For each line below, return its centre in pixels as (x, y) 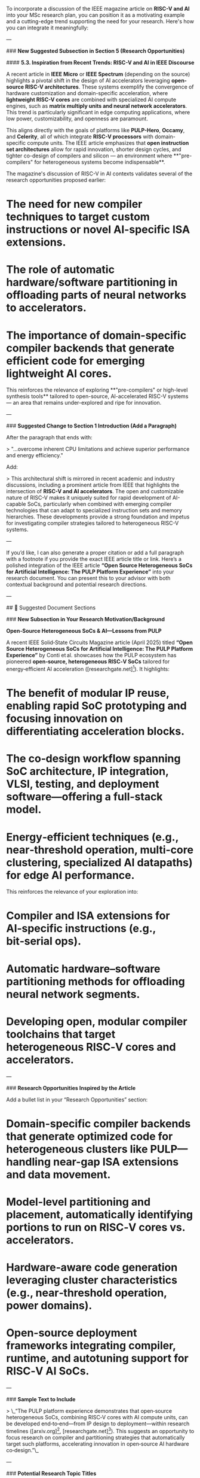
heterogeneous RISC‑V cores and (91, 1047)
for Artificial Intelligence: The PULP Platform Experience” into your (90, 572)
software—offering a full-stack (84, 797)
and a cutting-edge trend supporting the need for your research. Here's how (100, 21)
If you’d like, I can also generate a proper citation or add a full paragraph (95, 553)
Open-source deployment (72, 1333)
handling (29, 1162)
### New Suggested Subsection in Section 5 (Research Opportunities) (96, 51)
